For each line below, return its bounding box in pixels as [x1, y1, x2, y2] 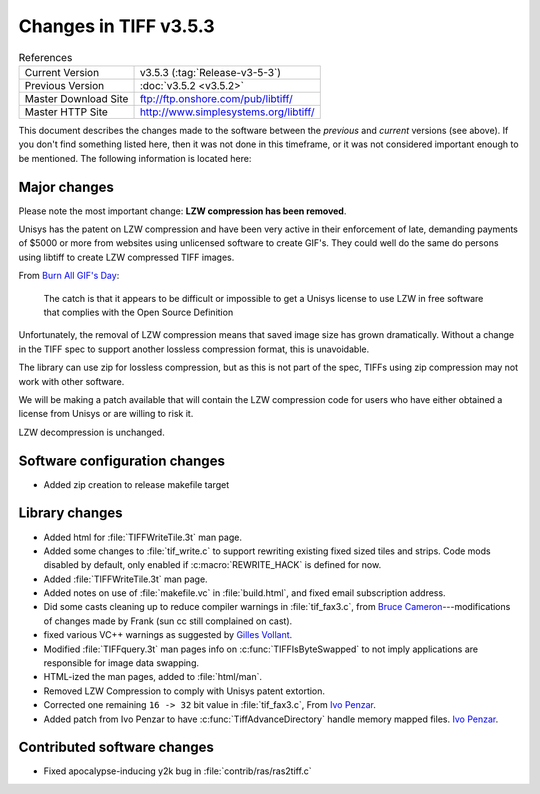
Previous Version [24, 78, 105, 92]
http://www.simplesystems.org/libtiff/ [139, 105, 315, 119]
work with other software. [18, 375, 125, 387]
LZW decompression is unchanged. [18, 426, 165, 438]
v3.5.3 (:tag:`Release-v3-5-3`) [139, 65, 282, 79]
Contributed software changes [18, 739, 215, 756]
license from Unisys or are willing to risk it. [18, 408, 194, 420]
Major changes [18, 178, 115, 195]
